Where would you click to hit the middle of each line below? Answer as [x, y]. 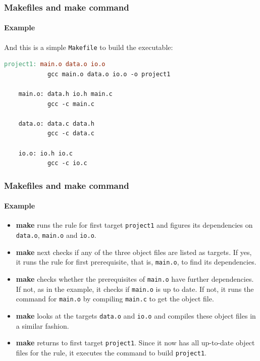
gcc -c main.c [71, 104]
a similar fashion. [42, 325]
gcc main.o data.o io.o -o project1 [109, 74]
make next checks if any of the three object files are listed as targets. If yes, [134, 252]
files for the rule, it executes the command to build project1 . [111, 352]
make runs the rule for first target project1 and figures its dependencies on [134, 225]
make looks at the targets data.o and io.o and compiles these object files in [136, 316]
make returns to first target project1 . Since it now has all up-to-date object [135, 343]
